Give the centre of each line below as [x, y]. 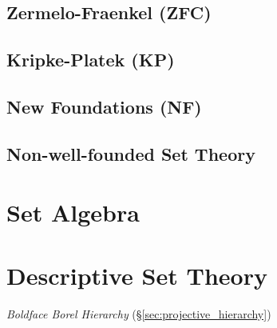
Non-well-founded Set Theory [131, 153]
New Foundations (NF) [104, 106]
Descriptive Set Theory [137, 275]
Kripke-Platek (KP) [91, 60]
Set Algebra [73, 212]
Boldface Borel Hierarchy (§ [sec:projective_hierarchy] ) [139, 313]
